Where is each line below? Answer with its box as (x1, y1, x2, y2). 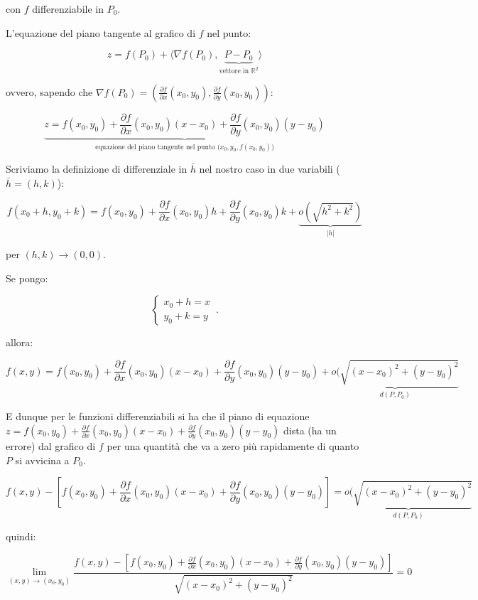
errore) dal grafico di (6, 438, 96, 453)
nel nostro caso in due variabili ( (199, 161, 340, 176)
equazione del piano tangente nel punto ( (95, 143, 220, 151)
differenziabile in (32, 1, 104, 16)
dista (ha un (283, 422, 337, 437)
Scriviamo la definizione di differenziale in (6, 161, 188, 176)
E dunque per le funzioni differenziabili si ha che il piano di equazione (6, 409, 310, 423)
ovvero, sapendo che (6, 84, 93, 99)
